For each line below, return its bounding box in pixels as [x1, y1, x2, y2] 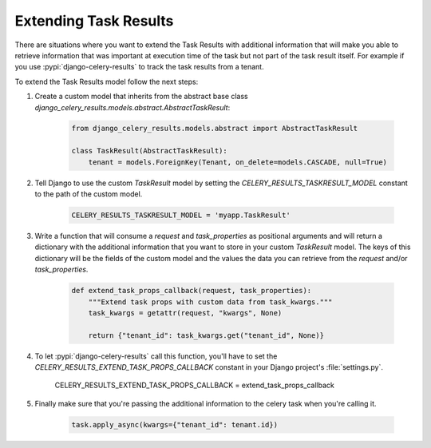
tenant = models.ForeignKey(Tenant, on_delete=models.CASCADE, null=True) [88, 157, 387, 167]
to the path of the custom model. [34, 189, 143, 199]
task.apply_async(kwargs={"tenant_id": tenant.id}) [71, 420, 279, 429]
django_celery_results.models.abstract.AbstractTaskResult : [34, 102, 231, 112]
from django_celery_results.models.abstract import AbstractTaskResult [71, 124, 358, 133]
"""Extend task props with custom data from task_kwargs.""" [88, 297, 333, 307]
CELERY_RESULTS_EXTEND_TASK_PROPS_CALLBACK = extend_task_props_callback [54, 380, 334, 391]
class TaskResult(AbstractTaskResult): [71, 146, 227, 156]
